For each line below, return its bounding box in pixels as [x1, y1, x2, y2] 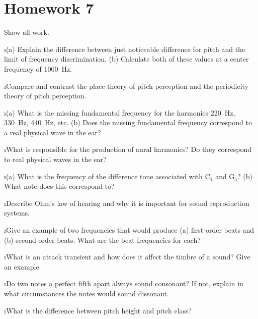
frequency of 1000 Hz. [4, 63, 72, 74]
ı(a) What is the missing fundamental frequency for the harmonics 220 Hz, [4, 107, 235, 118]
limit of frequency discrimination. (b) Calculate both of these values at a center [4, 54, 249, 64]
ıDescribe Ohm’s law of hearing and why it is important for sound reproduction [4, 197, 249, 208]
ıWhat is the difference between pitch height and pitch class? [4, 305, 192, 315]
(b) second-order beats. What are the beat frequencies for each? [4, 234, 201, 245]
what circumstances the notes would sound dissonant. [4, 288, 169, 298]
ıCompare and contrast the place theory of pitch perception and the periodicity [4, 80, 249, 91]
